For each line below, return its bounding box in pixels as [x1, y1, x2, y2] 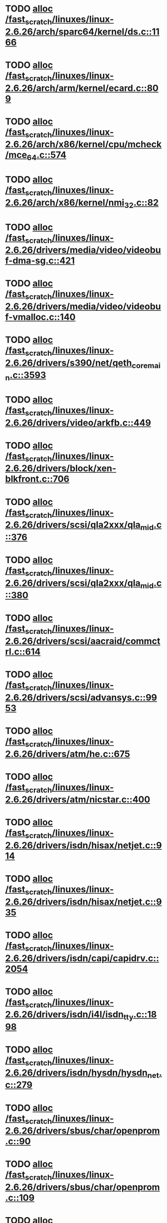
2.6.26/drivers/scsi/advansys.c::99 [5, 692, 158, 703]
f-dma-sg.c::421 [5, 255, 75, 266]
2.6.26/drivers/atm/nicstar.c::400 [5, 794, 151, 805]
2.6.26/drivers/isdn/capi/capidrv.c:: [5, 953, 160, 964]
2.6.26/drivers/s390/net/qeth [5, 357, 132, 368]
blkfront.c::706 [5, 474, 70, 485]
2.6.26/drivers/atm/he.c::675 [5, 748, 131, 759]
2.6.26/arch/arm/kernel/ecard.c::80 [5, 82, 159, 94]
